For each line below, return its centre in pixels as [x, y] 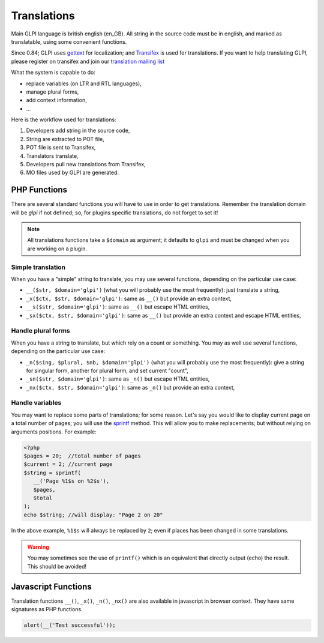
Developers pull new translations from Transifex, [86, 165]
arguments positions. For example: [54, 432]
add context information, [56, 100]
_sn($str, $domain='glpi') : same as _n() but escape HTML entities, [118, 379]
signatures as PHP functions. [47, 609]
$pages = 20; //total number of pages [82, 456]
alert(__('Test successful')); [70, 625]
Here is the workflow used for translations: [64, 119]
